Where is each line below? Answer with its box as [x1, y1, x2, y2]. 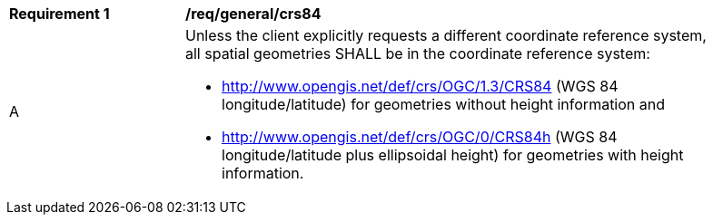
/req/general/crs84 [185, 5, 322, 23]
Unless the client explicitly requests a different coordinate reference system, [185, 26, 707, 44]
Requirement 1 [9, 5, 110, 23]
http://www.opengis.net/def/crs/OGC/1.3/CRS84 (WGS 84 [222, 77, 619, 95]
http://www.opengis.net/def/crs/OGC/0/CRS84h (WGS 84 [222, 128, 618, 146]
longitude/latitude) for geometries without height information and [222, 95, 666, 113]
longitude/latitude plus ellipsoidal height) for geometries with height [222, 146, 684, 164]
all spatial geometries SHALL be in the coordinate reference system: [185, 44, 650, 63]
